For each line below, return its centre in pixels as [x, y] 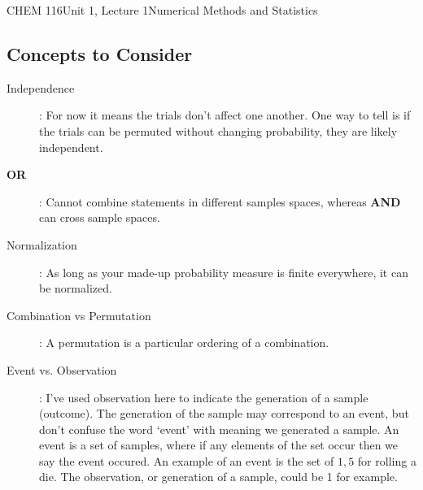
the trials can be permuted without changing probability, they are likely [218, 130]
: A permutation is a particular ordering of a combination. [184, 343]
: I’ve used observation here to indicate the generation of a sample [204, 397]
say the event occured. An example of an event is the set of [187, 460]
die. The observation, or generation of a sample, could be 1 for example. [218, 477]
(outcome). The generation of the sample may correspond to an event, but [224, 413]
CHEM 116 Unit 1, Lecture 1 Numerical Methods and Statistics [162, 10]
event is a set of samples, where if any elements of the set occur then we [219, 445]
